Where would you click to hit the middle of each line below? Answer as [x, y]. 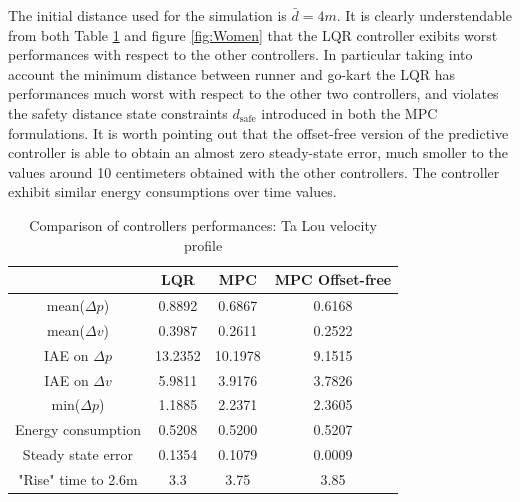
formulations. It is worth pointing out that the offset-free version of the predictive [258, 132]
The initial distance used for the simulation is [147, 15]
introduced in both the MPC [349, 112]
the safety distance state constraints [118, 112]
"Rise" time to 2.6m [78, 478]
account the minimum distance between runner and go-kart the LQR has [232, 73]
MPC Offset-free [333, 279]
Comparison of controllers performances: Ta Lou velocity [203, 224]
